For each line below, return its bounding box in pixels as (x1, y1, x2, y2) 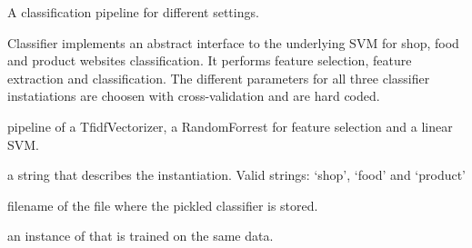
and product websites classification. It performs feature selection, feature (7, 51, 412, 70)
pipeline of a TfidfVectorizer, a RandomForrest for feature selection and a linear (7, 116, 453, 135)
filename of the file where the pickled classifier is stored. (7, 195, 318, 214)
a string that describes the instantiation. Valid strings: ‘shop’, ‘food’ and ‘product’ (7, 165, 467, 184)
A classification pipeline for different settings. (7, 3, 259, 21)
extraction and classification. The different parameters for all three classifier (7, 68, 430, 87)
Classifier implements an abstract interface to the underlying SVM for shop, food (7, 33, 459, 52)
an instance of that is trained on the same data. (7, 226, 274, 245)
